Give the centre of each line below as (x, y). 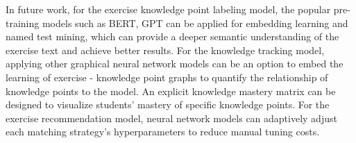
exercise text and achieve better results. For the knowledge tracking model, (165, 50)
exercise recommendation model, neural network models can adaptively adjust (171, 118)
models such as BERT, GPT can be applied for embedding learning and (195, 23)
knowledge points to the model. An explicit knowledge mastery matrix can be (171, 91)
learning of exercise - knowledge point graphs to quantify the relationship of (167, 77)
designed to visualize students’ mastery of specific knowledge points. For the (168, 104)
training (23, 23)
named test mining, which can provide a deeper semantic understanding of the (172, 36)
